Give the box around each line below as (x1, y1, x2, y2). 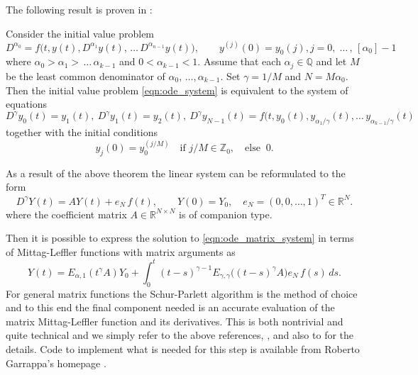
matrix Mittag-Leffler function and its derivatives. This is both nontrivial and (6, 313, 343, 328)
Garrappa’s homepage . (6, 355, 106, 370)
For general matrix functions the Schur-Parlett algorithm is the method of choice (6, 286, 358, 301)
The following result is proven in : (6, 2, 153, 16)
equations (6, 96, 48, 111)
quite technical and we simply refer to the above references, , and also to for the (6, 328, 354, 342)
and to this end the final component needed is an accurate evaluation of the (6, 300, 335, 315)
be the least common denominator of (6, 68, 165, 83)
